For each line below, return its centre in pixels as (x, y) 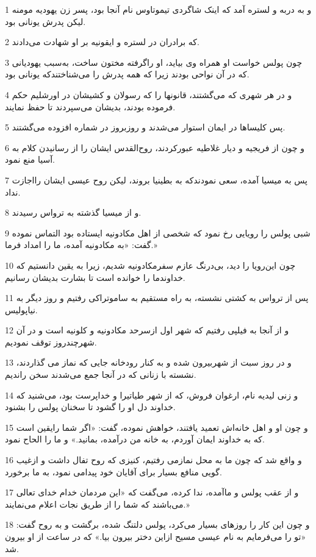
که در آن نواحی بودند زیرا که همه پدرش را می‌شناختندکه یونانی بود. (127, 74)
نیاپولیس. (21, 309)
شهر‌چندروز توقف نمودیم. (51, 342)
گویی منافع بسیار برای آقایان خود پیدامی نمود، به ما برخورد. (113, 471)
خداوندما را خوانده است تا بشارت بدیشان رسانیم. (95, 277)
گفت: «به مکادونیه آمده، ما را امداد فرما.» (81, 245)
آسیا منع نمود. (30, 159)
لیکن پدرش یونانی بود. (45, 21)
